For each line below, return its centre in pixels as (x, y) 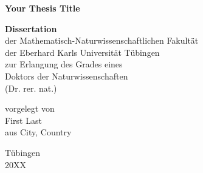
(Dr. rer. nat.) (31, 88)
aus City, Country (38, 132)
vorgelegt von (30, 108)
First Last (23, 120)
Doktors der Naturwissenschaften (67, 76)
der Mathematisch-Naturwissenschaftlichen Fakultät (102, 40)
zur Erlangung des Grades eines (64, 64)
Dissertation (31, 28)
